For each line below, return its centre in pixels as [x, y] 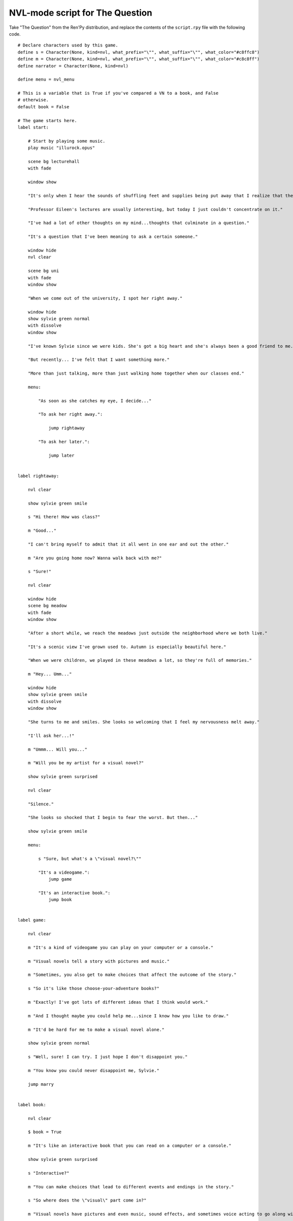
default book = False [43, 107]
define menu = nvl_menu [46, 80]
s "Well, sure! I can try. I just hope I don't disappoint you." [108, 1057]
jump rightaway [67, 428]
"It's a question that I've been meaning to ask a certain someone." [113, 237]
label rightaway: [38, 476]
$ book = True [45, 1132]
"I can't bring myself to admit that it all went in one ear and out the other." [128, 544]
